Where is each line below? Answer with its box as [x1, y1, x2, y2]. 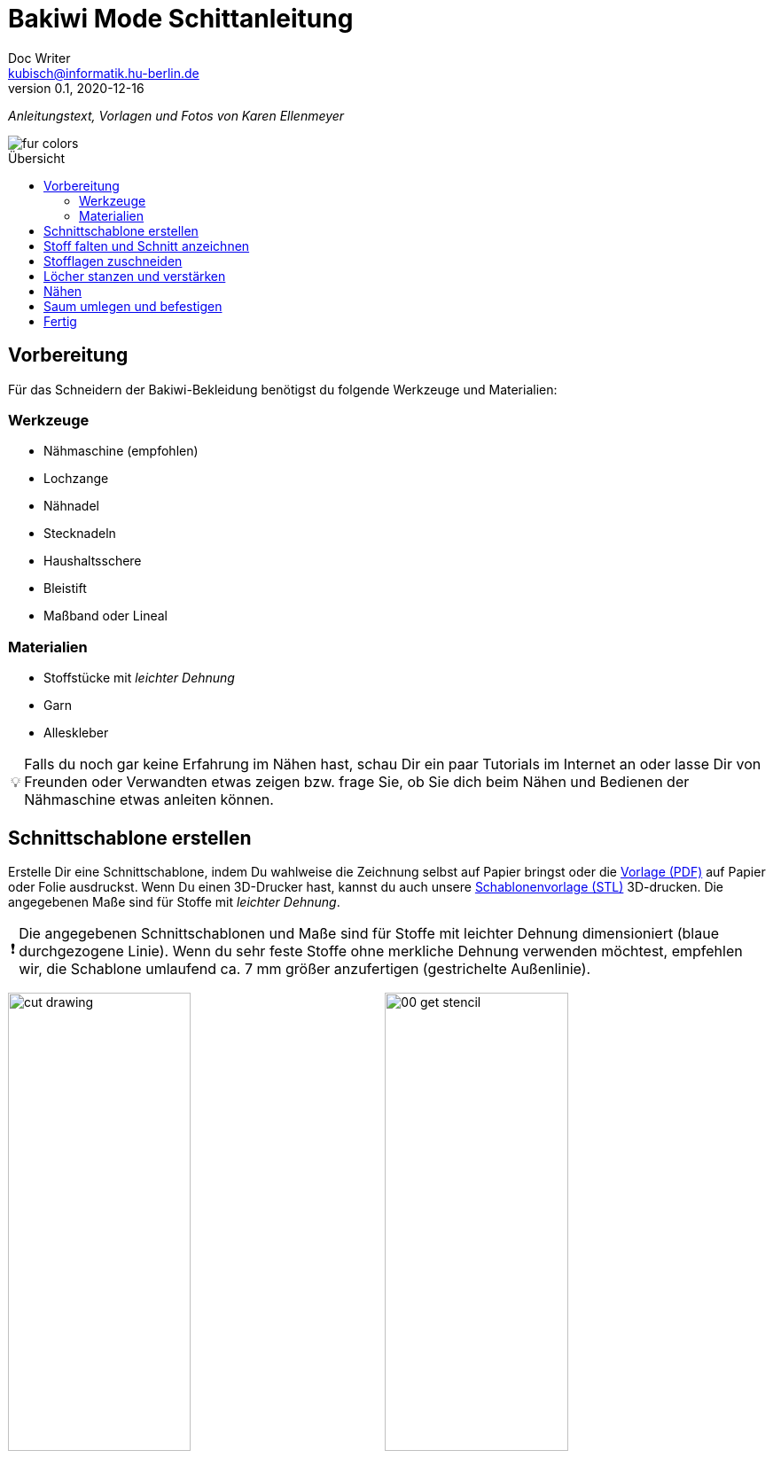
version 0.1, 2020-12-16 [8, 80, 144, 96]
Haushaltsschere [43, 553, 142, 569]
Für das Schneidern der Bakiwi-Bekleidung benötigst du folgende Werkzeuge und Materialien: [8, 381, 558, 397]
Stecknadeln [43, 526, 116, 542]
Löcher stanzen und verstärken [43, 268, 226, 284]
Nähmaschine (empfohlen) [43, 443, 199, 459]
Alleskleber [43, 725, 109, 741]
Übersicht [8, 150, 66, 166]
